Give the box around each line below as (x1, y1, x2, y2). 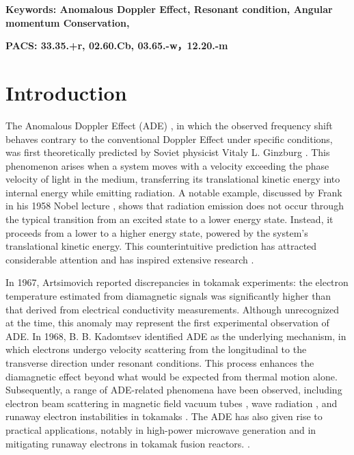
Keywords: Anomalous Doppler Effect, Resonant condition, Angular (5, 2, 333, 16)
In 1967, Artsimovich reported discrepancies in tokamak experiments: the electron (5, 275, 349, 289)
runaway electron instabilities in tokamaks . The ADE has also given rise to (5, 409, 323, 424)
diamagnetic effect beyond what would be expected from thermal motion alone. (5, 369, 338, 383)
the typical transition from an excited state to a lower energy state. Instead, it (5, 212, 333, 226)
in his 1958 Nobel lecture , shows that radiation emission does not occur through (5, 198, 344, 213)
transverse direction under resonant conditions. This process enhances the (5, 356, 314, 369)
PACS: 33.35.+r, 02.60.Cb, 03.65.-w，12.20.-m (5, 38, 228, 53)
